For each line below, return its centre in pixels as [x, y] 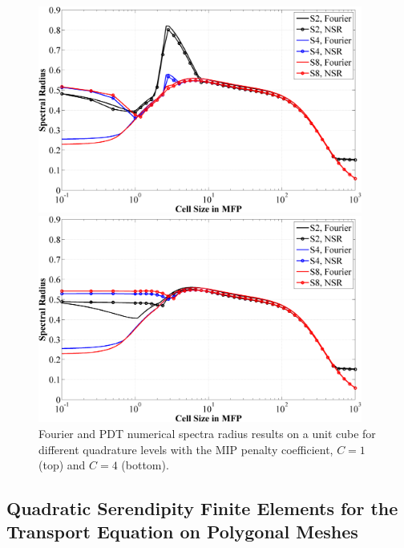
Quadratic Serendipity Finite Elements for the [202, 508]
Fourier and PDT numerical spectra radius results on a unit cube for [207, 433]
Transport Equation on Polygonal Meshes [182, 532]
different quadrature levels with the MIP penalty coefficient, [186, 449]
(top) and [62, 465]
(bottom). [145, 465]
